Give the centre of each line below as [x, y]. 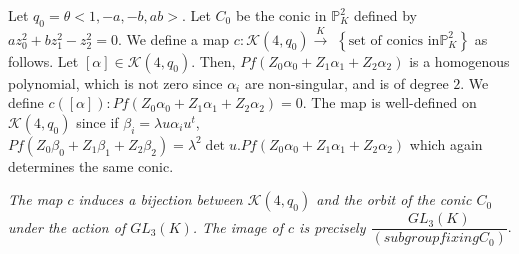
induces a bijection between [160, 199]
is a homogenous [459, 60]
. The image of [238, 226]
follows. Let [43, 60]
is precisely [332, 226]
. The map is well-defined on [389, 102]
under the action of [67, 226]
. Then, [213, 60]
